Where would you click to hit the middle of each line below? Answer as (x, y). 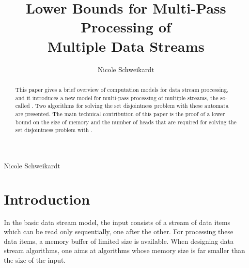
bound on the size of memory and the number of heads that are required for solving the (126, 122)
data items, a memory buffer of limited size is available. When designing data (119, 241)
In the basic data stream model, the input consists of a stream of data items (117, 222)
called (23, 106)
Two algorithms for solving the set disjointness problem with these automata (132, 106)
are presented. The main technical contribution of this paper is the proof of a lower (120, 113)
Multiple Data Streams (126, 46)
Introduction (47, 199)
